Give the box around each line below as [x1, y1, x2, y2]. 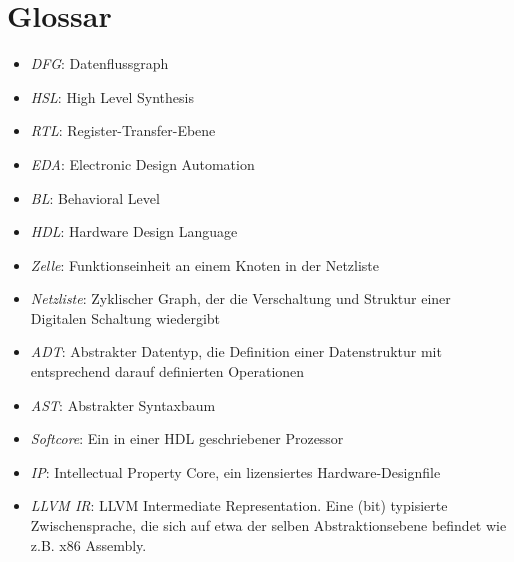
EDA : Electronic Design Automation [30, 153, 255, 174]
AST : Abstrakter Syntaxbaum [30, 394, 216, 415]
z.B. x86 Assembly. [30, 534, 147, 555]
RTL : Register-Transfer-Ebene [30, 120, 216, 141]
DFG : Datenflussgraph [30, 53, 169, 74]
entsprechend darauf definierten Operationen [30, 361, 305, 382]
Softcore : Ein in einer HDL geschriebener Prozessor [30, 428, 344, 449]
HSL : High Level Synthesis [30, 86, 194, 107]
